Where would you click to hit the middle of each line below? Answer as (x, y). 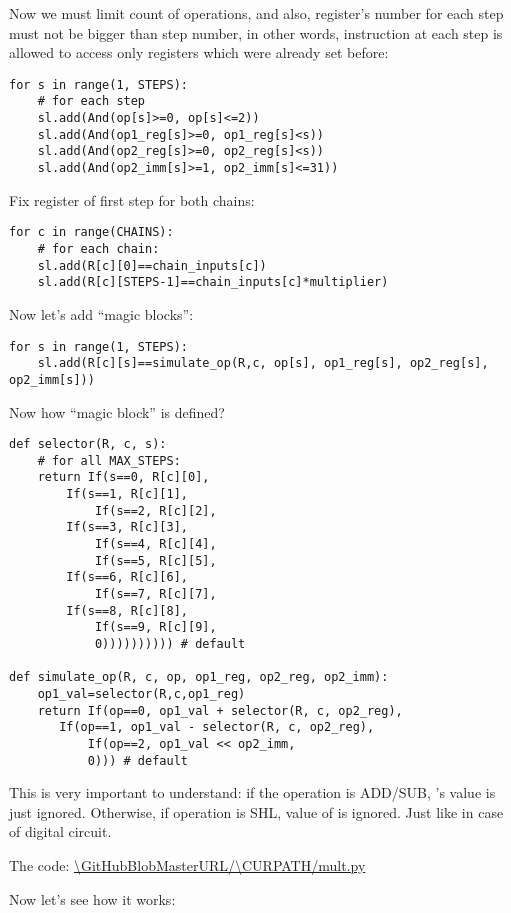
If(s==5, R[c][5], (155, 560)
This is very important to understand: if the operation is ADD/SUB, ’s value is (252, 792)
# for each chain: (98, 248)
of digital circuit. (60, 831)
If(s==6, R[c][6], (127, 577)
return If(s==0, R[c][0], (123, 477)
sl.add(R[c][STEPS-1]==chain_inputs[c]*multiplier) (213, 282)
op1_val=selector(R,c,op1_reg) (141, 693)
